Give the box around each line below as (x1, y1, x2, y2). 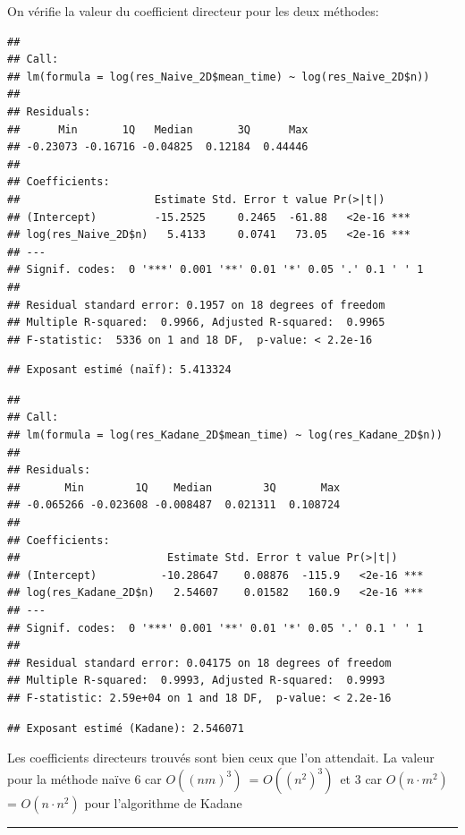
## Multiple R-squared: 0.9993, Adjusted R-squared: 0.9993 (7, 674, 385, 687)
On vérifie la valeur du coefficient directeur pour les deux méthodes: (7, 2, 379, 20)
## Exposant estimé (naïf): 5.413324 (7, 363, 232, 377)
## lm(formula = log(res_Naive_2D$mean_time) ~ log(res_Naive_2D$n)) (7, 70, 430, 83)
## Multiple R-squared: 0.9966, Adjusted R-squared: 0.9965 (7, 316, 385, 329)
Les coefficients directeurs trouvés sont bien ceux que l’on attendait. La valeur (7, 748, 435, 767)
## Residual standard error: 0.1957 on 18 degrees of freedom (7, 298, 385, 311)
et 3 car (340, 769, 383, 788)
